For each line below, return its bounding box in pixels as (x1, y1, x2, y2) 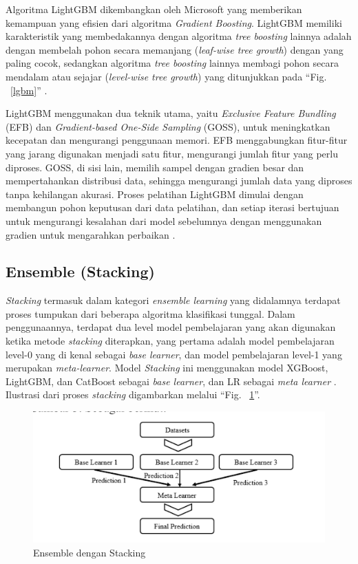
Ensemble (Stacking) (6, 261, 155, 282)
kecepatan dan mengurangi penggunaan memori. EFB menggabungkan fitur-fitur (6, 133, 348, 147)
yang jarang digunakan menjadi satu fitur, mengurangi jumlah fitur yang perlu (6, 146, 338, 160)
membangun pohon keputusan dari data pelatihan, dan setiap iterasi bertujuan (6, 200, 339, 215)
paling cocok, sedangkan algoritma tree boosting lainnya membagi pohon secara (6, 56, 339, 70)
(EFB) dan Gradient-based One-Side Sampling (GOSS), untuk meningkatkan (6, 119, 330, 133)
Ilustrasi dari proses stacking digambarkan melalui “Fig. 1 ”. (6, 387, 260, 402)
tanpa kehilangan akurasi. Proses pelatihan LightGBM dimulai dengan (6, 186, 304, 201)
